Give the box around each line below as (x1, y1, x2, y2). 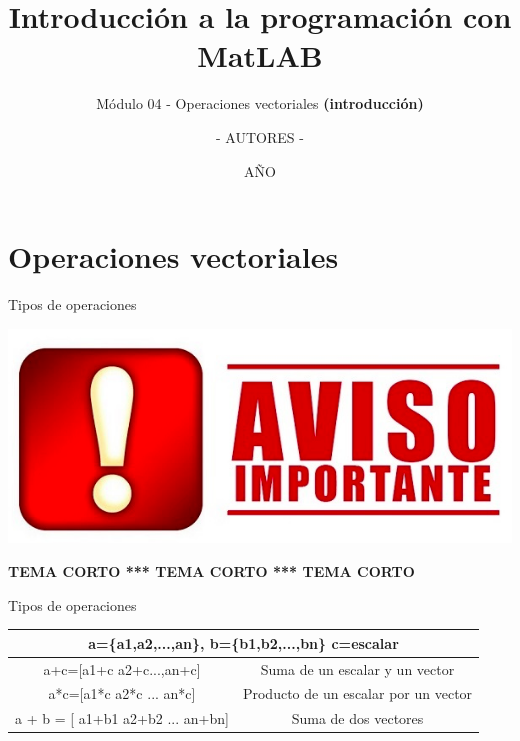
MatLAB (197, 35, 323, 76)
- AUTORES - (216, 126, 304, 147)
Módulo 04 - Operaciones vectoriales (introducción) (96, 93, 424, 114)
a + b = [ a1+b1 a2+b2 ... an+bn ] (15, 708, 229, 729)
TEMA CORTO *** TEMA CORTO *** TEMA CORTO (8, 561, 415, 581)
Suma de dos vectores (291, 708, 424, 729)
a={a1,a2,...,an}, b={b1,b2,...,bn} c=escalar (88, 632, 399, 653)
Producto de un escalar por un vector (242, 683, 473, 704)
